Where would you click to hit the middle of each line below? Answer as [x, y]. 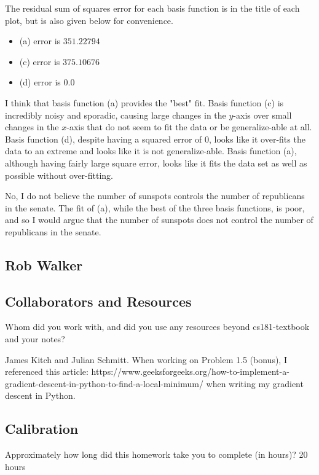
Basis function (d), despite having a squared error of [104, 139]
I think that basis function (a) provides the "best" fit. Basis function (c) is [144, 102]
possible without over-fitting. [59, 175]
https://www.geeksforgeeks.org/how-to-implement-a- [190, 371]
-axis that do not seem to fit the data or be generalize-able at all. [189, 127]
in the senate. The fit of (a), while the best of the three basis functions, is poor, [155, 207]
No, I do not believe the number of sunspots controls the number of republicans [155, 196]
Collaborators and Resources [98, 301]
